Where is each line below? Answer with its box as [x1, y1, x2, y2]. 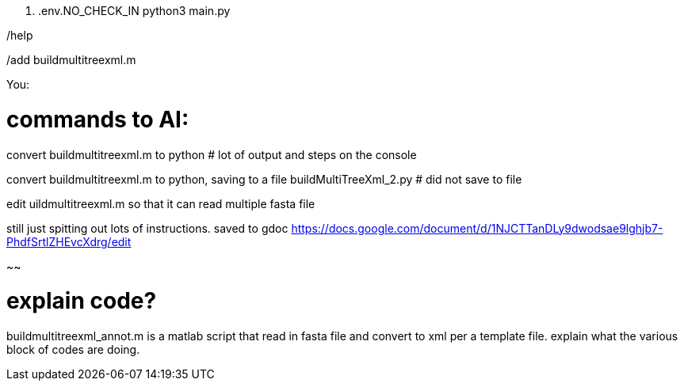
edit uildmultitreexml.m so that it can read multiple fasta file [6, 196, 315, 211]
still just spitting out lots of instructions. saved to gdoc [6, 221, 289, 235]
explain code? [6, 287, 157, 315]
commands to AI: [6, 105, 189, 133]
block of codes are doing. [6, 343, 140, 356]
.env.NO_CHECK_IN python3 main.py [38, 4, 231, 17]
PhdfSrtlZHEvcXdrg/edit [6, 234, 132, 249]
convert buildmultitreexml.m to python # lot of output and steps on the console [6, 147, 417, 161]
